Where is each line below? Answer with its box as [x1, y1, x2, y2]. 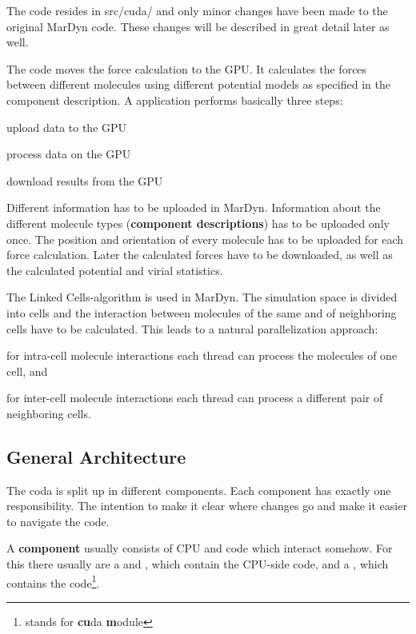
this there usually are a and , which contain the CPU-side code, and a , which [6, 556, 389, 572]
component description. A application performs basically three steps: [6, 91, 343, 108]
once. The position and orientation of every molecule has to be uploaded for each [6, 230, 404, 247]
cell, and [6, 362, 48, 379]
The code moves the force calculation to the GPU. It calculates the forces [6, 60, 367, 77]
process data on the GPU [6, 146, 131, 162]
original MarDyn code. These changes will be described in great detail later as [6, 18, 390, 34]
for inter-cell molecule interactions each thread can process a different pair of [6, 389, 383, 406]
